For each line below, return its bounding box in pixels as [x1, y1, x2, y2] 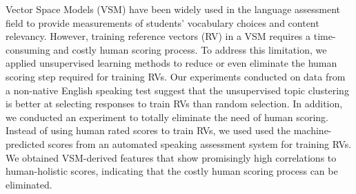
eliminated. [6, 177, 52, 191]
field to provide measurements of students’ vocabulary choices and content [6, 15, 319, 30]
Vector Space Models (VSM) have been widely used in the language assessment [6, 2, 341, 16]
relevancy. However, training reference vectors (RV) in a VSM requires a [6, 29, 311, 43]
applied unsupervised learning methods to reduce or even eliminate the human [6, 56, 337, 70]
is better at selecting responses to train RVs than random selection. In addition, [6, 96, 343, 111]
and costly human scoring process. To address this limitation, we [53, 42, 327, 56]
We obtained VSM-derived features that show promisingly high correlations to [6, 150, 337, 164]
